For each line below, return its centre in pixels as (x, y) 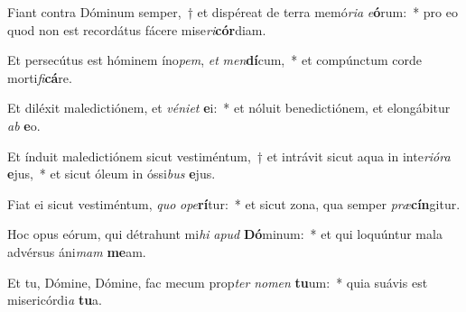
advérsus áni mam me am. (77, 251)
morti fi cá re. (40, 77)
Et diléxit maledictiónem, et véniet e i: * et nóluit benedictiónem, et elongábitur (229, 108)
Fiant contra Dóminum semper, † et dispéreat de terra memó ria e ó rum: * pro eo (233, 12)
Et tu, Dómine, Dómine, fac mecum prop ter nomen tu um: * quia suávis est (218, 282)
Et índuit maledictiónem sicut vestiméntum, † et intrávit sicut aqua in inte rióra (229, 156)
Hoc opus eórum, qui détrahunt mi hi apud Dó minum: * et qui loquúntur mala (225, 234)
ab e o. (24, 125)
